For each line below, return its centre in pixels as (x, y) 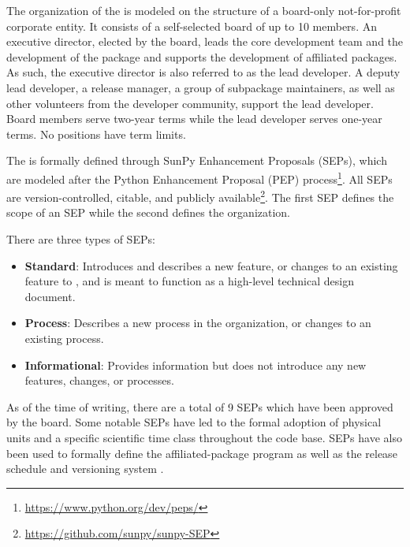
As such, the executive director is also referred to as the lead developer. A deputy (203, 72)
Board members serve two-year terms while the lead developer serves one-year (194, 119)
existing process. (64, 338)
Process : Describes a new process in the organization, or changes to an (198, 323)
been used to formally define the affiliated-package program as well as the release (202, 453)
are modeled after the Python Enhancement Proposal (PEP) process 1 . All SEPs (199, 177)
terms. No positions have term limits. (96, 134)
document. (50, 296)
